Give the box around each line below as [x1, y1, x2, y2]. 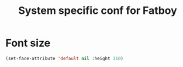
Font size [5, 36, 51, 50]
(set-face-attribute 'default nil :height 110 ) [5, 55, 124, 61]
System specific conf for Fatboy [18, 4, 178, 17]
